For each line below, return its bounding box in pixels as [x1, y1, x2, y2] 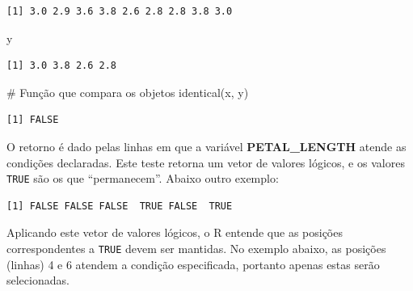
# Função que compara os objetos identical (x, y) [6, 83, 249, 100]
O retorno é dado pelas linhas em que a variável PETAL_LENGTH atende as [6, 137, 407, 154]
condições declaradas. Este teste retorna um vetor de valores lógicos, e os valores [6, 154, 405, 171]
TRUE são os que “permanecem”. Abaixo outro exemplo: [6, 170, 279, 187]
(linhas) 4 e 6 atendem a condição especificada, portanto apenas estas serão [6, 255, 380, 272]
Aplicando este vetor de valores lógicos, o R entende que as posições [6, 224, 343, 241]
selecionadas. [6, 272, 70, 289]
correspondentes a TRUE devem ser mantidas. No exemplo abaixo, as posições [6, 240, 386, 256]
